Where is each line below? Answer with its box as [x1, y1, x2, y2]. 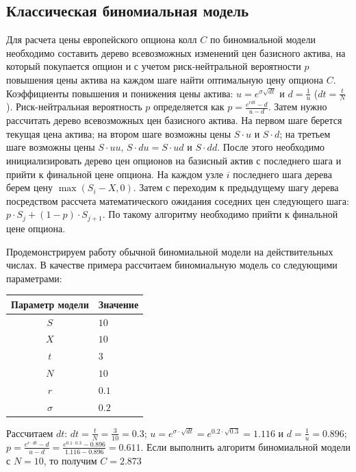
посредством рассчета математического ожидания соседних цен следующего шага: [6, 193, 349, 208]
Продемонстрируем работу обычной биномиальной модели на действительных [6, 244, 333, 258]
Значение [98, 297, 139, 311]
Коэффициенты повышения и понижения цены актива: [6, 86, 233, 100]
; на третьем [279, 126, 331, 140]
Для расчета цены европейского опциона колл [6, 32, 197, 47]
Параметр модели [11, 297, 89, 311]
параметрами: [6, 271, 62, 285]
